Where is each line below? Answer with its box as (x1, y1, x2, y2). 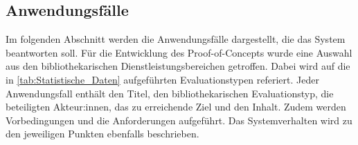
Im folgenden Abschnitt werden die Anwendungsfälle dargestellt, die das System (6, 32, 346, 46)
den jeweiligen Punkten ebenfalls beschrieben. (6, 126, 199, 141)
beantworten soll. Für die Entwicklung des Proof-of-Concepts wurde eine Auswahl (6, 45, 352, 59)
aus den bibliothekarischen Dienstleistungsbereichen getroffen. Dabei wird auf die (6, 59, 350, 73)
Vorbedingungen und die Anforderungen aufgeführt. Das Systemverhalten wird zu (6, 113, 352, 127)
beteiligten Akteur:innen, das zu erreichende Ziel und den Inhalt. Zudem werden (6, 99, 346, 114)
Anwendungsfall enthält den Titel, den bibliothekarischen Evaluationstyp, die (6, 86, 334, 100)
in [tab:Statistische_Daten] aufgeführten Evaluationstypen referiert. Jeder (6, 72, 319, 86)
